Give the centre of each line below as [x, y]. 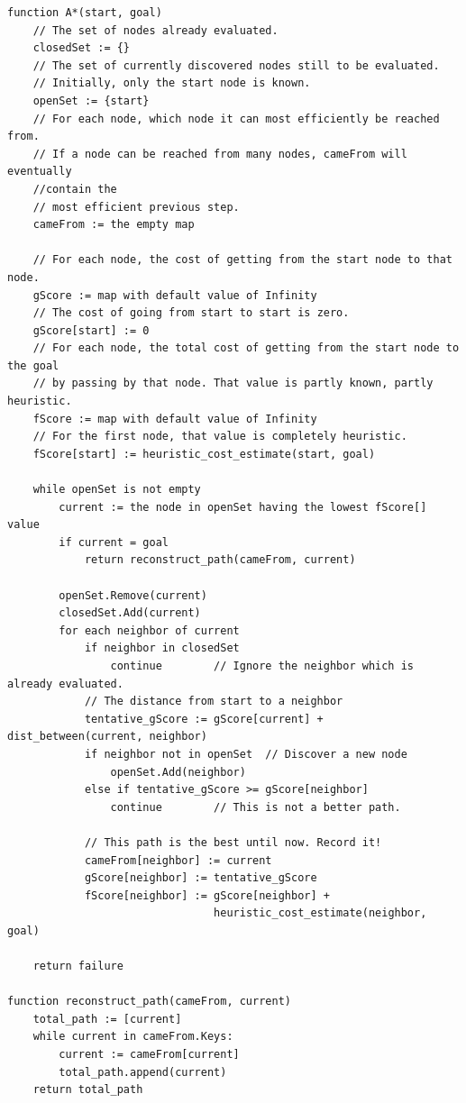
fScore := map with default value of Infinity [175, 419]
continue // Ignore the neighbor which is [262, 665]
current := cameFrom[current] [149, 1055]
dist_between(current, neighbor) [107, 737]
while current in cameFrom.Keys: [133, 1037]
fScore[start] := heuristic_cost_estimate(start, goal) [204, 454]
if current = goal [114, 542]
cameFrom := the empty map [114, 225]
